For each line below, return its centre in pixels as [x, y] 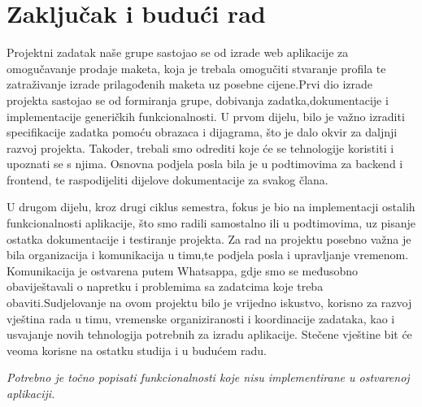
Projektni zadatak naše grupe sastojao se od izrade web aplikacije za [178, 52]
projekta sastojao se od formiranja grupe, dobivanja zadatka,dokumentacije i [198, 100]
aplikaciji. [31, 393]
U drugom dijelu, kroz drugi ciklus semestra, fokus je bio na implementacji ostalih [211, 207]
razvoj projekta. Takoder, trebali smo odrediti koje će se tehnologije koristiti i [200, 147]
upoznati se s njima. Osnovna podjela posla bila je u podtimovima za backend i [205, 164]
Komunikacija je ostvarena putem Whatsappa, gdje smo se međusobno [183, 270]
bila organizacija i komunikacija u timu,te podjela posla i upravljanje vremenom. [208, 255]
